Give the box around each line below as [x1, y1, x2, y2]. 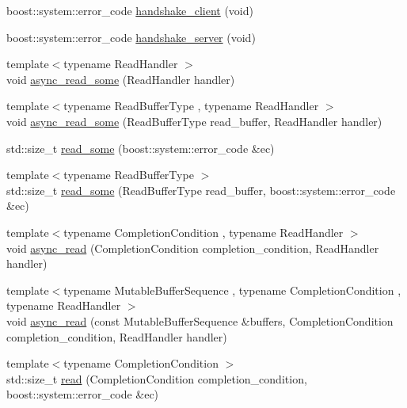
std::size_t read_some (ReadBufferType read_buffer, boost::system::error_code [6, 181, 396, 198]
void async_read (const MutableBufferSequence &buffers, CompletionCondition [6, 312, 394, 329]
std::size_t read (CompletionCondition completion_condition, [6, 370, 307, 387]
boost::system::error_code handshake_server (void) [6, 29, 256, 45]
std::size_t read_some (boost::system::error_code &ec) [6, 139, 275, 156]
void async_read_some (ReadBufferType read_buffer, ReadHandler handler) [6, 112, 382, 129]
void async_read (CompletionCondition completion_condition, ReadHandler [6, 239, 379, 256]
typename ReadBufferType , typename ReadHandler [63, 97, 319, 114]
